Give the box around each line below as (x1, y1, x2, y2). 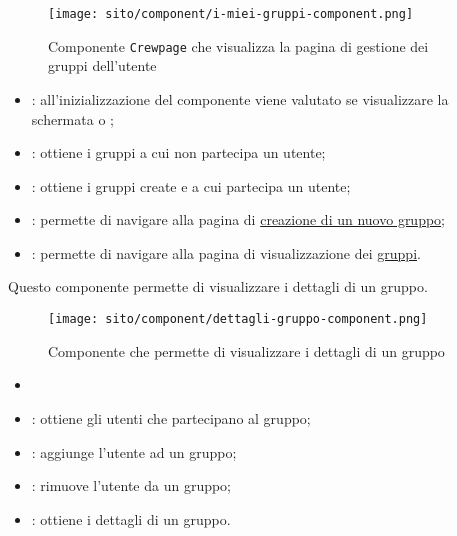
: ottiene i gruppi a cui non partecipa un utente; (31, 142, 326, 163)
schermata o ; (31, 108, 114, 129)
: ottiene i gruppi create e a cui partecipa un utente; (31, 175, 351, 196)
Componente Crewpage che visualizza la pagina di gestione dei (48, 35, 429, 56)
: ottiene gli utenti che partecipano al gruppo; (31, 407, 311, 428)
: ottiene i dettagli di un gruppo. (31, 508, 231, 529)
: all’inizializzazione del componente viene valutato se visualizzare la (31, 88, 449, 109)
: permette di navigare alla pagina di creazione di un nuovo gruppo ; (31, 209, 446, 230)
